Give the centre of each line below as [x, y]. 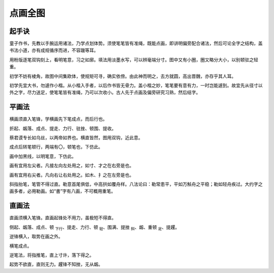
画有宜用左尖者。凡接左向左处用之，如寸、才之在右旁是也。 [72, 166]
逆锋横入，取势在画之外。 [36, 237]
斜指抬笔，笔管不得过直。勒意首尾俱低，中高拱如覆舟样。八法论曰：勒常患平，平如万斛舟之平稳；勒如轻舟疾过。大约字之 [136, 184]
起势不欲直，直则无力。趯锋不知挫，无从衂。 [56, 264]
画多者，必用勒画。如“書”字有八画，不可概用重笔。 [63, 191]
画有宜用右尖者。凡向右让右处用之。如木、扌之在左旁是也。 [72, 175]
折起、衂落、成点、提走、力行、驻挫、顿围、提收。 [63, 128]
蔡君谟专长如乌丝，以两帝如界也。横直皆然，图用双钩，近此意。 [76, 138]
